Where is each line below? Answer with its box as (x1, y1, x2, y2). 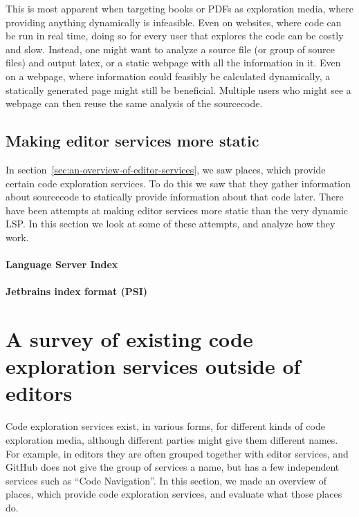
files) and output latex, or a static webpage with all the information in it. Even (6, 55, 341, 70)
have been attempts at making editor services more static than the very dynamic (6, 203, 349, 217)
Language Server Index (6, 257, 118, 272)
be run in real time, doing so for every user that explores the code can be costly (6, 28, 344, 43)
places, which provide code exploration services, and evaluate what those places (6, 487, 342, 501)
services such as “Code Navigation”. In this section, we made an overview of (6, 473, 327, 487)
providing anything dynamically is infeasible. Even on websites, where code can (6, 15, 342, 29)
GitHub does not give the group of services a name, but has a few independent (6, 460, 340, 474)
